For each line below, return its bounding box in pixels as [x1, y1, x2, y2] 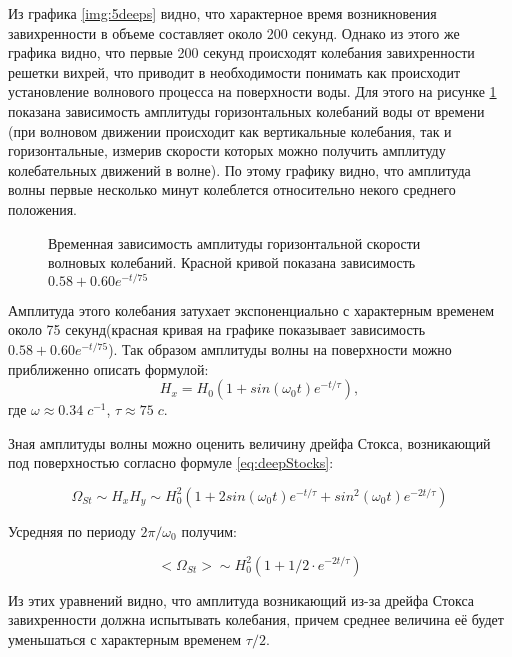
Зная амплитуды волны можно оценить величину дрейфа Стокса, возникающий [8, 432, 491, 453]
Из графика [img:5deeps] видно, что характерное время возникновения [8, 3, 437, 23]
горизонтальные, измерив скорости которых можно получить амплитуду [8, 140, 446, 161]
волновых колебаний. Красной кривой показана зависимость [48, 252, 416, 273]
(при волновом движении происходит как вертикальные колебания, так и [8, 120, 452, 141]
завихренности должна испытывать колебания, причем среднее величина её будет [8, 609, 504, 630]
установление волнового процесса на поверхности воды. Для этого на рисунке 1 [8, 81, 497, 102]
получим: [181, 520, 238, 541]
